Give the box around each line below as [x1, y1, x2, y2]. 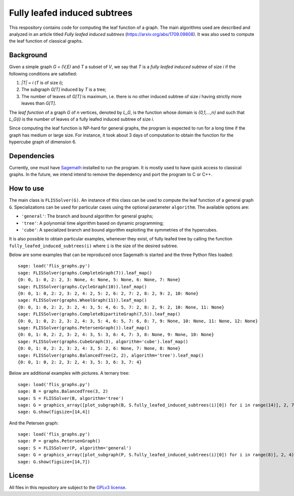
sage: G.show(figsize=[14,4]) [18, 409, 91, 415]
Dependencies [9, 152, 55, 160]
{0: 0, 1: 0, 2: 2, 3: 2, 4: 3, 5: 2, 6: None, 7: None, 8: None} [18, 346, 181, 351]
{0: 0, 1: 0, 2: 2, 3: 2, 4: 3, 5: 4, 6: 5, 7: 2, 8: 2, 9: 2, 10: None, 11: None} [18, 304, 225, 310]
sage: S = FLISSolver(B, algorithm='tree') [18, 395, 124, 401]
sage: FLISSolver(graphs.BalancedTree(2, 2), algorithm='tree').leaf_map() [18, 352, 204, 358]
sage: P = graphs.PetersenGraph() [18, 438, 100, 444]
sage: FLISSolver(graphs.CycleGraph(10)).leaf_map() [18, 284, 147, 289]
